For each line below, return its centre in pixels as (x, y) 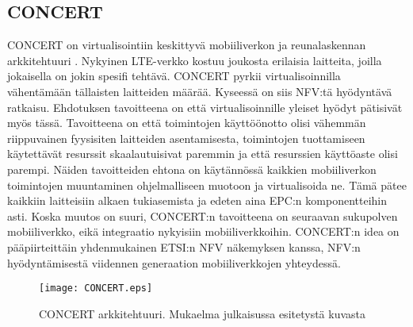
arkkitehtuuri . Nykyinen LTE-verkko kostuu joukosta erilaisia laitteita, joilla (195, 60)
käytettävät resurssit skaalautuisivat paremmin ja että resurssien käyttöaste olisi (203, 154)
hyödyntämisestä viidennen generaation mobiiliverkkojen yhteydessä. (174, 262)
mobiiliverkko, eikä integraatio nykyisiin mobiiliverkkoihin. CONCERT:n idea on (203, 231)
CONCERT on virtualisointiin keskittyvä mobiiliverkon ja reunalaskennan (187, 45)
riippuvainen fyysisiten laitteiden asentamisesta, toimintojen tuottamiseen (186, 138)
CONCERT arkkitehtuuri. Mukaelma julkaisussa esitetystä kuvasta (203, 313)
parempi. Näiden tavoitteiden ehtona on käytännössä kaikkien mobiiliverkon (192, 169)
